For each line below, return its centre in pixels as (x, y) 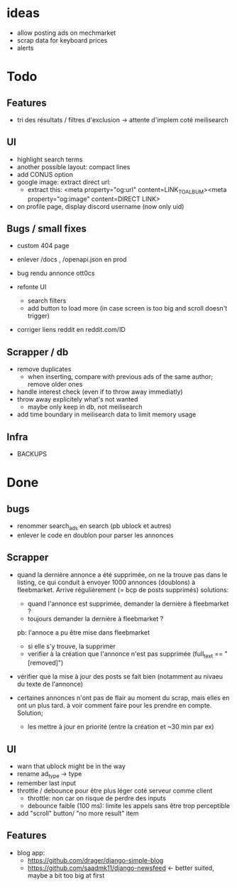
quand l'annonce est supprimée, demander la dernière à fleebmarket (128, 603)
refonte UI (32, 287)
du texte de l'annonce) (50, 684)
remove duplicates (44, 369)
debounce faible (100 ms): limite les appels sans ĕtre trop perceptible (128, 806)
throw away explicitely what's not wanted (77, 399)
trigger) (39, 316)
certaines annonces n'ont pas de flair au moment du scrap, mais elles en (123, 698)
